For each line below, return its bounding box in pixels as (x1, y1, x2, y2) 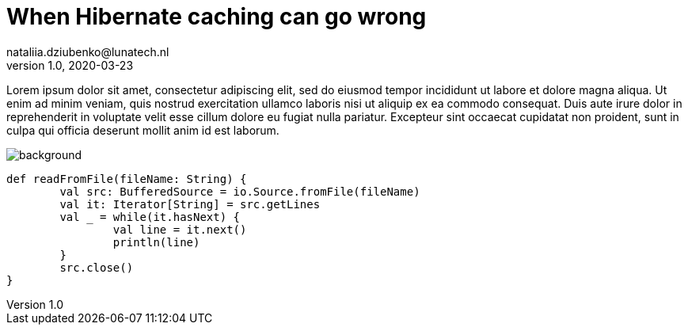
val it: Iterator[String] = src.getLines (59, 197, 321, 211)
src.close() (59, 261, 134, 274)
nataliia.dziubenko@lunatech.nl (6, 44, 169, 59)
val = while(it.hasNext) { (59, 210, 241, 223)
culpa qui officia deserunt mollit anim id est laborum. (6, 123, 279, 137)
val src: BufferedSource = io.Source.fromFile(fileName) (59, 185, 420, 198)
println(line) (112, 235, 200, 249)
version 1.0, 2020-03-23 (6, 58, 134, 72)
